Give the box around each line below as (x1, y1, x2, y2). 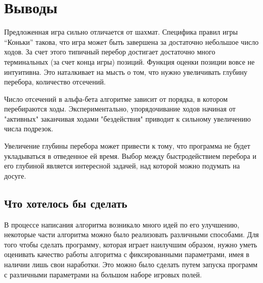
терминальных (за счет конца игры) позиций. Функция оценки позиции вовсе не (4, 56, 255, 67)
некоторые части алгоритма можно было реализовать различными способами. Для (4, 229, 259, 240)
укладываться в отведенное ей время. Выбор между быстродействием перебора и (4, 150, 256, 161)
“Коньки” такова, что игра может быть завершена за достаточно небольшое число (4, 36, 259, 47)
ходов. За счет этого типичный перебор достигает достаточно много (4, 46, 216, 57)
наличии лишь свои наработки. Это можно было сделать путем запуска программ (4, 259, 258, 270)
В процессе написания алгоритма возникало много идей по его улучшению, (4, 219, 240, 230)
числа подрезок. (4, 123, 54, 134)
